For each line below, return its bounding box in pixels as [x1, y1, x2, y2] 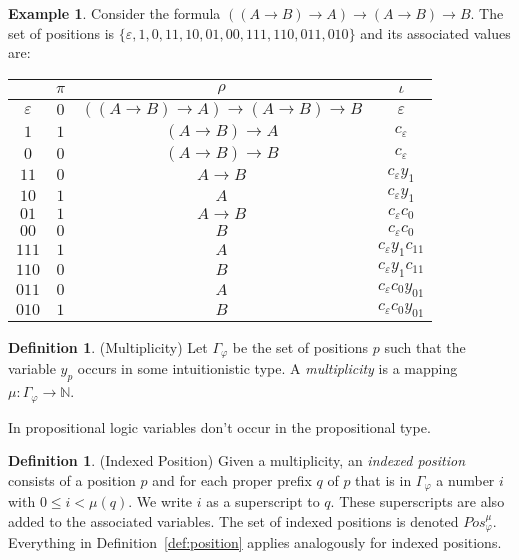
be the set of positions [232, 336, 369, 357]
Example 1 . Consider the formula [8, 3, 221, 23]
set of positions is [8, 22, 115, 43]
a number [436, 469, 495, 490]
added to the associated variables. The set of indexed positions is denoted [8, 510, 459, 531]
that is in [355, 469, 412, 490]
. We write [128, 491, 193, 512]
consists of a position [8, 469, 136, 490]
